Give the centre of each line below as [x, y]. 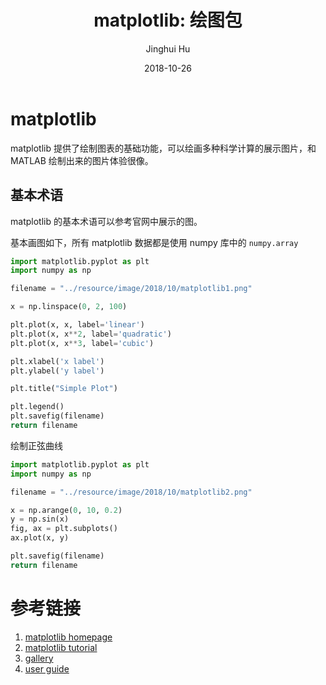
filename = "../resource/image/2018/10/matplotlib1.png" [131, 289]
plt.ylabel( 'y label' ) [57, 371]
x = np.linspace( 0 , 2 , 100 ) [69, 307]
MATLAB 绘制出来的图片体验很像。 [82, 160]
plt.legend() [37, 407]
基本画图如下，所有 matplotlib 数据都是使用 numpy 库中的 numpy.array [154, 242]
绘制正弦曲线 [36, 445]
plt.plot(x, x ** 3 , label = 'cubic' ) [82, 343]
